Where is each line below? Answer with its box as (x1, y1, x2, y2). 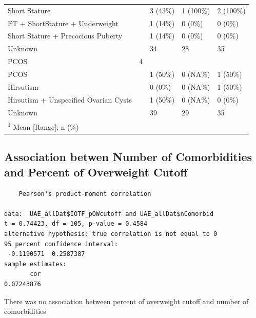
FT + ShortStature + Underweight (8, 17, 119, 28)
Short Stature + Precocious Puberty (8, 30, 123, 41)
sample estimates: (4, 260, 67, 268)
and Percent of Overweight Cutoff (4, 164, 188, 180)
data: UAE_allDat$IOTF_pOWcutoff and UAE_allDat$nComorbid (4, 210, 214, 217)
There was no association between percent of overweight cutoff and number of (4, 295, 249, 306)
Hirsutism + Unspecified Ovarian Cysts (8, 94, 132, 105)
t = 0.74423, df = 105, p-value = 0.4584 (4, 220, 148, 228)
